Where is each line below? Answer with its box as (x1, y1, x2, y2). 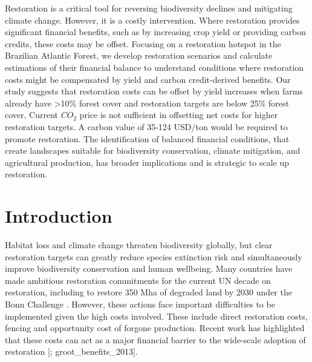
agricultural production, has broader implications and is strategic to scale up (5, 156, 290, 168)
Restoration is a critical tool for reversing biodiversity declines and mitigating (5, 2, 293, 14)
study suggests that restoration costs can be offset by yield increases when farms (5, 85, 303, 97)
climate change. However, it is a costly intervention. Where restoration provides (5, 13, 300, 26)
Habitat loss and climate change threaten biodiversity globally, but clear (5, 239, 273, 251)
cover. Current (5, 108, 59, 121)
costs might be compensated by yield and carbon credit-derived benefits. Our (5, 73, 291, 85)
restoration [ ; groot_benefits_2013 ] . (5, 345, 138, 358)
